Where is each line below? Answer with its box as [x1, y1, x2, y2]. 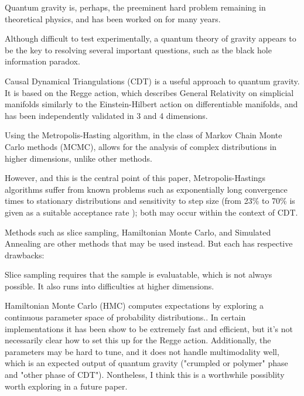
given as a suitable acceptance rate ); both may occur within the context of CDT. [5, 206, 298, 218]
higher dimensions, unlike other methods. [5, 152, 152, 164]
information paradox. [5, 55, 80, 67]
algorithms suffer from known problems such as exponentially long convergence [5, 183, 288, 195]
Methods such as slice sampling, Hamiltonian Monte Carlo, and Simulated [5, 226, 271, 238]
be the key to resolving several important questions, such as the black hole [5, 43, 272, 56]
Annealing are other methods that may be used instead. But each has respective [5, 237, 293, 250]
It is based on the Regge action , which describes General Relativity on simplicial [5, 86, 294, 98]
